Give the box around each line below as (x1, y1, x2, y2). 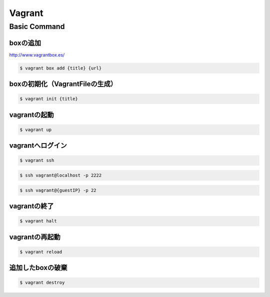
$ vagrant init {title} (19, 96, 78, 102)
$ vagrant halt (19, 218, 57, 224)
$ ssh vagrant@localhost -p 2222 (19, 172, 102, 178)
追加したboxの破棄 (9, 263, 67, 272)
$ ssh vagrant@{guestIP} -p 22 (19, 187, 97, 193)
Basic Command (9, 22, 65, 31)
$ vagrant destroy (19, 280, 65, 285)
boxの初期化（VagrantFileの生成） (9, 80, 117, 88)
